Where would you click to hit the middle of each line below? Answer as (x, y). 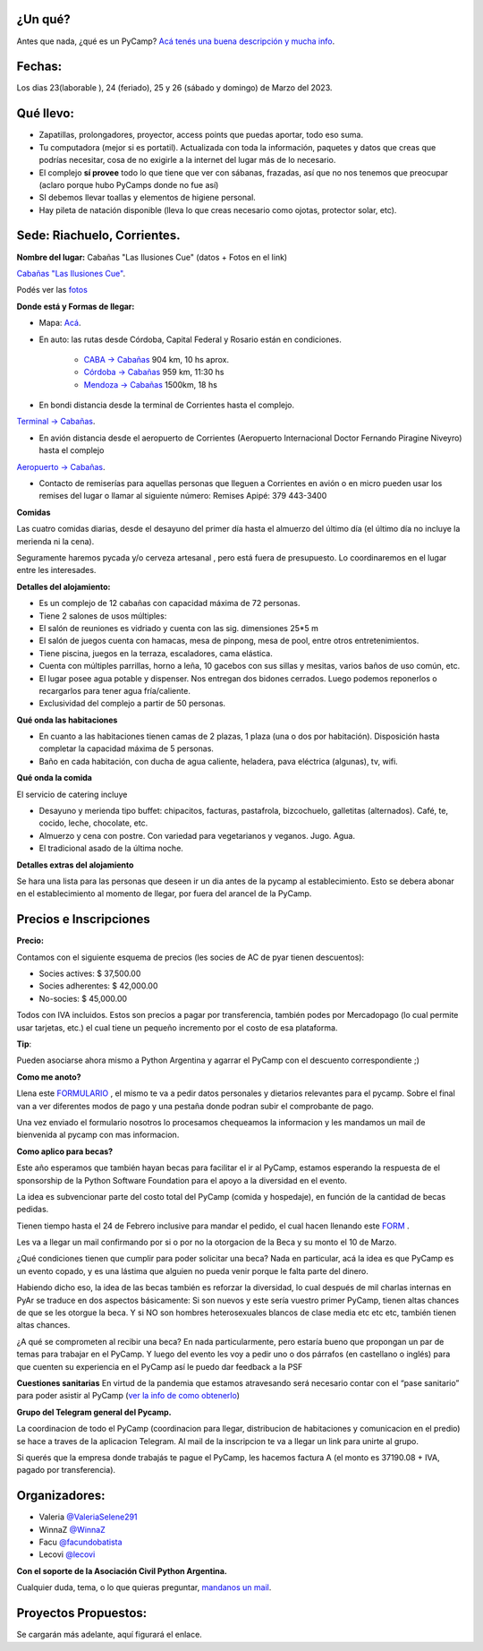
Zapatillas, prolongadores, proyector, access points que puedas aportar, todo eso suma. (201, 135)
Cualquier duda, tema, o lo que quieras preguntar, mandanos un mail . (144, 1587)
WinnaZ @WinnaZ (72, 1529)
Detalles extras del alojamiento (75, 865)
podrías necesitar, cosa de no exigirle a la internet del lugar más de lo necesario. (187, 160)
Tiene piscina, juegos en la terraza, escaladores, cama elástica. (156, 653)
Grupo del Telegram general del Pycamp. (94, 1412)
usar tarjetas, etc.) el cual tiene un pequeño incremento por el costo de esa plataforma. (177, 1027)
